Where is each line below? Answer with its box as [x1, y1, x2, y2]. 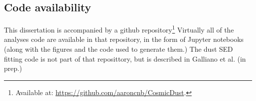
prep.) [4, 63, 22, 73]
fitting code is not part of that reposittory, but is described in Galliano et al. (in [4, 53, 246, 64]
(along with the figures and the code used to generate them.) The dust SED [4, 44, 233, 54]
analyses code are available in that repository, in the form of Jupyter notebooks [4, 34, 244, 44]
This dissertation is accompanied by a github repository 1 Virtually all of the [4, 23, 234, 34]
